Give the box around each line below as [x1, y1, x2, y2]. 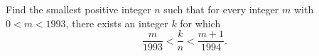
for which [180, 15, 221, 30]
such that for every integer [163, 2, 279, 16]
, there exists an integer [65, 15, 168, 30]
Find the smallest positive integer [6, 2, 151, 16]
